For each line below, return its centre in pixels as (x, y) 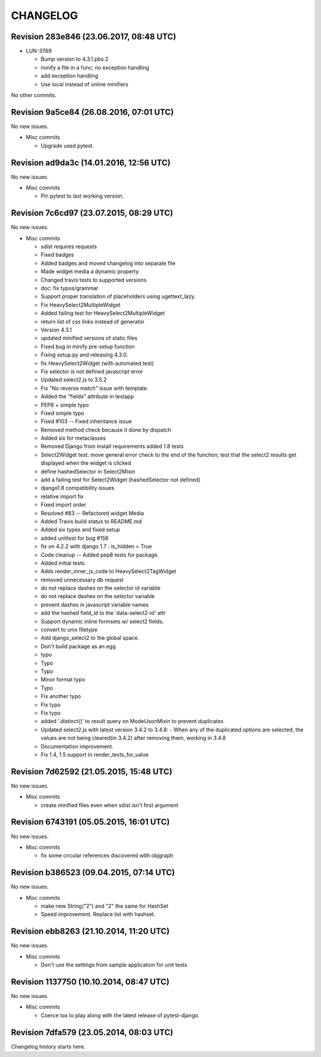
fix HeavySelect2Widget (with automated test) (97, 363)
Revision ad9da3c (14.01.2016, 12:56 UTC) (91, 163)
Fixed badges (57, 255)
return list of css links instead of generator (93, 321)
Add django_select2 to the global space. (90, 638)
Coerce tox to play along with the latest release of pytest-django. (120, 1015)
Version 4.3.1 (56, 330)
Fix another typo (61, 696)
